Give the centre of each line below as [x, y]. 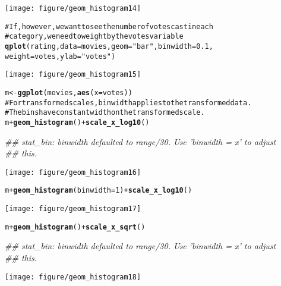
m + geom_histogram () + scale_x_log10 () [77, 122]
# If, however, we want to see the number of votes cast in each [109, 26]
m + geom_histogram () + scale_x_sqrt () [75, 227]
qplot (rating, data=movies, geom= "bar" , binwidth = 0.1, [109, 46]
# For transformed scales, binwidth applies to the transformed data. [128, 103]
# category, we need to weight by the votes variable [94, 37]
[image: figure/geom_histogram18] [73, 277]
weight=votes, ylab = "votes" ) [60, 56]
